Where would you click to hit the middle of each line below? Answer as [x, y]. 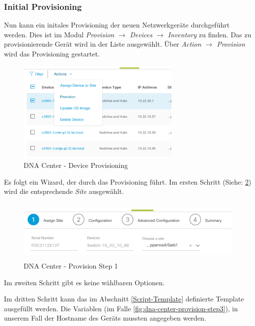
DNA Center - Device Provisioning [76, 165]
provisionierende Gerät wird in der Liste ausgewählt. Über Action [103, 44]
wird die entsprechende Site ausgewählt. [64, 191]
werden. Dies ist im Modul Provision [59, 34]
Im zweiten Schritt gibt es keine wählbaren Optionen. [84, 282]
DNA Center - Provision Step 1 [71, 265]
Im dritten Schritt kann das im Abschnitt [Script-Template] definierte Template [124, 299]
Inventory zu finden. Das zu [210, 34]
